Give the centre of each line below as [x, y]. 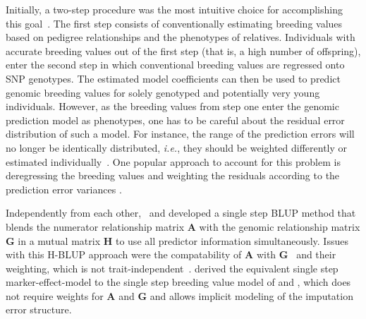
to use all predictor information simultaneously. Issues [232, 240]
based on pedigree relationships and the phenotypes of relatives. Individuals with [181, 37]
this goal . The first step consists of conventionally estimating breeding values [174, 23]
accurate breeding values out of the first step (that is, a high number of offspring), [183, 50]
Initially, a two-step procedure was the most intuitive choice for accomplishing [174, 9]
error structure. [39, 309]
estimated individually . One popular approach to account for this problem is [173, 161]
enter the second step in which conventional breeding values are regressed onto [175, 65]
